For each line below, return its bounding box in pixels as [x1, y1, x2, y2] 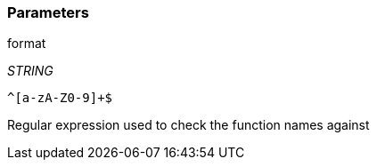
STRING [7, 63, 53, 79]
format [7, 36, 46, 52]
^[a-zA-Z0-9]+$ [7, 91, 113, 106]
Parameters [7, 4, 89, 21]
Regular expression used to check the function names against [7, 117, 370, 133]
